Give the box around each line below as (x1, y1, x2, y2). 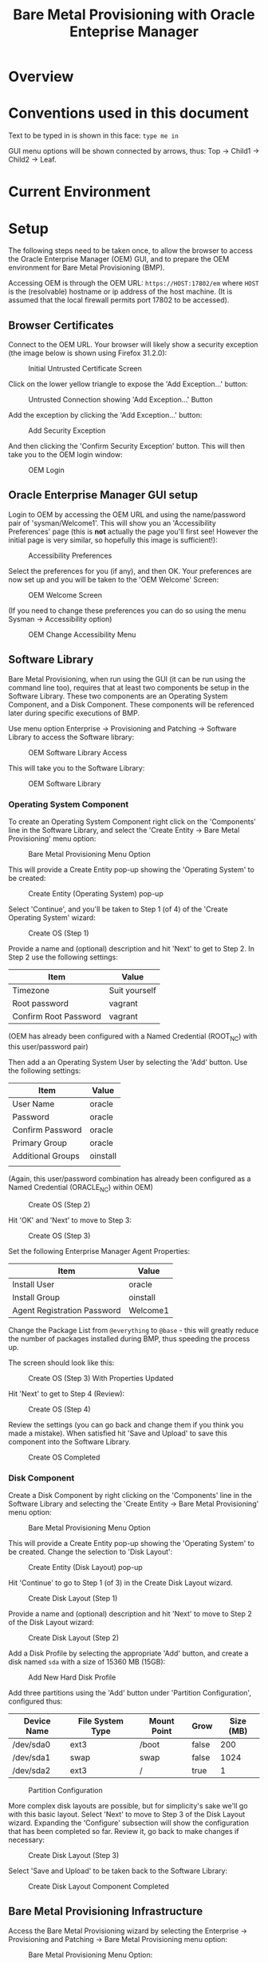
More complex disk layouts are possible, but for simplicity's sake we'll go (8, 1800, 249, 1810)
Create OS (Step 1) (28, 928, 89, 938)
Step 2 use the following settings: (8, 952, 118, 962)
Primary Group (12, 1137, 68, 1148)
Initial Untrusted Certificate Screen (28, 364, 142, 374)
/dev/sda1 (12, 1752, 51, 1763)
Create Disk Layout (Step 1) (28, 1593, 118, 1603)
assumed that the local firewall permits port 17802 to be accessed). (8, 295, 230, 305)
